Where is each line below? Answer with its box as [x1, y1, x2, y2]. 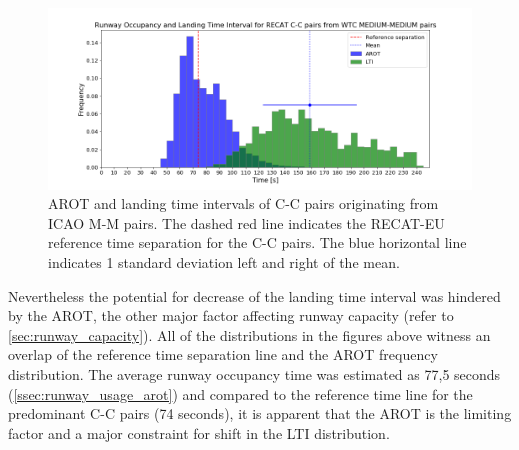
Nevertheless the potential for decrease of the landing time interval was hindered [8, 285, 501, 306]
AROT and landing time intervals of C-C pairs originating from [48, 193, 439, 214]
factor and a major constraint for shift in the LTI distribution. [8, 422, 390, 443]
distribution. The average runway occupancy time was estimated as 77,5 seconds [8, 364, 501, 385]
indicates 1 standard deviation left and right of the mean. [48, 252, 400, 273]
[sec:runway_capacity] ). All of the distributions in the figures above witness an [8, 324, 491, 345]
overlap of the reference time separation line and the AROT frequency [8, 344, 438, 365]
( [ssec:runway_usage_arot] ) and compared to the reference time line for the [8, 383, 473, 404]
